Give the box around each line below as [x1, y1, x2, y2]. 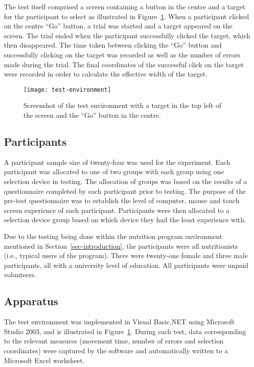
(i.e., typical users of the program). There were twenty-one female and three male [4, 250, 248, 261]
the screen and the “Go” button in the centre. [23, 110, 161, 120]
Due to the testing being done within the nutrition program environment [4, 231, 223, 241]
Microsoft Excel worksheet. [4, 355, 85, 365]
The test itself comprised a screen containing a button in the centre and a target [4, 1, 246, 11]
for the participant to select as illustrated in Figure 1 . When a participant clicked [4, 11, 249, 21]
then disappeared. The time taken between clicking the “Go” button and [4, 40, 222, 50]
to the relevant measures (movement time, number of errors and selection [4, 336, 224, 346]
